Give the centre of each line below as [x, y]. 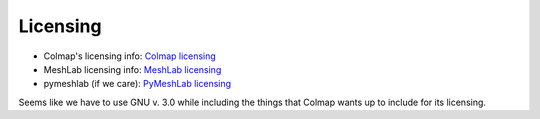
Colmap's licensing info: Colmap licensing [130, 56]
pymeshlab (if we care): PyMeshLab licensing [137, 84]
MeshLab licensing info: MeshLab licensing [132, 69]
